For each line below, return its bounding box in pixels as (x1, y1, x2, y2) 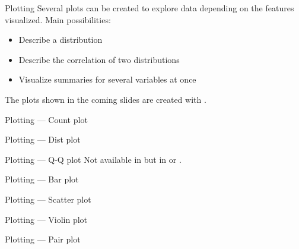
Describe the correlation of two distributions (18, 53, 180, 65)
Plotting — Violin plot (5, 213, 88, 225)
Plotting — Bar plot (5, 173, 79, 185)
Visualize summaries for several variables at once (18, 73, 196, 86)
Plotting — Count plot (5, 113, 88, 125)
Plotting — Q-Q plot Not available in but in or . (5, 153, 182, 165)
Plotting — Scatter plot (5, 193, 91, 205)
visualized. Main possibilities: (5, 13, 111, 26)
